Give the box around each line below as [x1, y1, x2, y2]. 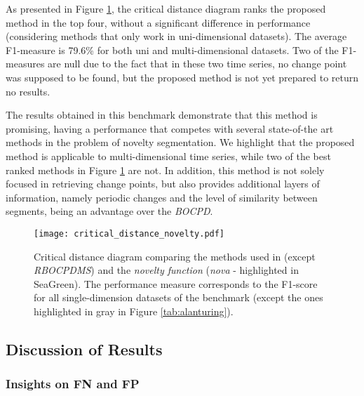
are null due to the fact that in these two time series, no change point [48, 56, 347, 71]
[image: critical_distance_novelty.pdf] [34, 228, 225, 239]
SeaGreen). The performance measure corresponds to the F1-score [34, 276, 318, 291]
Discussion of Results [6, 338, 163, 359]
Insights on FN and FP [6, 375, 140, 392]
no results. [6, 84, 50, 98]
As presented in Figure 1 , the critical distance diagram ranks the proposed [6, 1, 326, 15]
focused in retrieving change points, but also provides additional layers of [6, 176, 320, 191]
